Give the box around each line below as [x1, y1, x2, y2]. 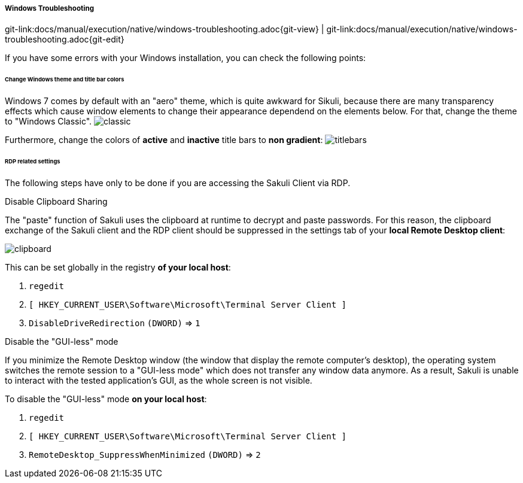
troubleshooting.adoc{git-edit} [5, 34, 124, 45]
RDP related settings [5, 157, 60, 165]
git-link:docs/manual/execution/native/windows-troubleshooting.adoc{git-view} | [5, 24, 324, 35]
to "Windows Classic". [5, 116, 92, 127]
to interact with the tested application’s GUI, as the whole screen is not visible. [5, 375, 312, 385]
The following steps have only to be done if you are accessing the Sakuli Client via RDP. [5, 177, 351, 188]
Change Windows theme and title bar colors [5, 76, 124, 83]
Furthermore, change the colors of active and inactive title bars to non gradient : [5, 135, 323, 145]
